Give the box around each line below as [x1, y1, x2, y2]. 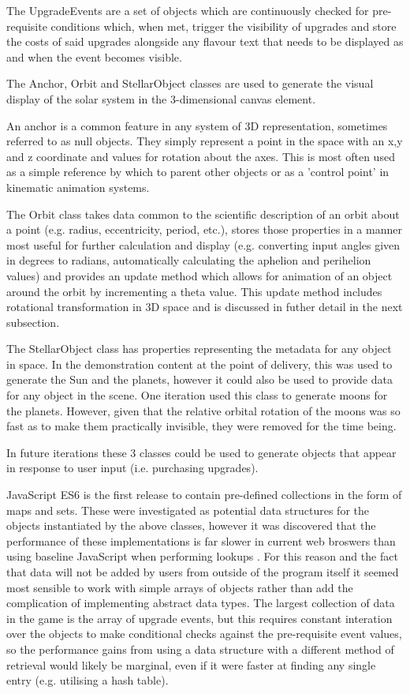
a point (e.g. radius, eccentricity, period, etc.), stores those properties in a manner [6, 221, 402, 238]
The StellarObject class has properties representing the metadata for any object [6, 340, 392, 357]
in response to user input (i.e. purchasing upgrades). [6, 460, 259, 476]
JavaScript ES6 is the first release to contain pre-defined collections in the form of [6, 486, 402, 503]
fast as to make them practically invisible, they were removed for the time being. [6, 418, 397, 434]
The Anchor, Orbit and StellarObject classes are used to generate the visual [6, 75, 374, 92]
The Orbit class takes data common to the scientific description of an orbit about [6, 205, 400, 222]
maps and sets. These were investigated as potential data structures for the [6, 501, 369, 518]
